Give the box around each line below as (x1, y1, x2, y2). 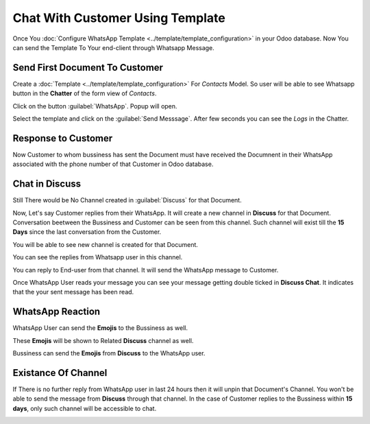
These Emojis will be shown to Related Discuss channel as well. (12, 336, 194, 344)
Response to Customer (12, 132, 113, 144)
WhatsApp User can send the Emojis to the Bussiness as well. (12, 324, 188, 332)
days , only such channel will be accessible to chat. (12, 404, 157, 412)
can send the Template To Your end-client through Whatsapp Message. (12, 43, 215, 51)
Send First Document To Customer (12, 62, 164, 73)
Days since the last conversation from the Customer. (12, 228, 162, 236)
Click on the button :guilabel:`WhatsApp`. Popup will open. (12, 102, 177, 110)
